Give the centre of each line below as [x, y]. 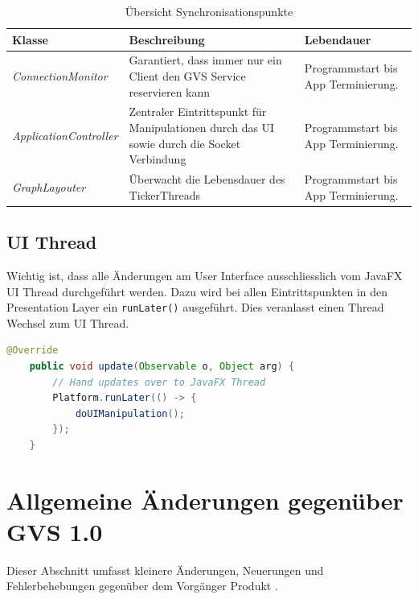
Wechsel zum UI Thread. [68, 322]
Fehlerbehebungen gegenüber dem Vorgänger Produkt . [142, 586]
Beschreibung [167, 39]
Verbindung [158, 159]
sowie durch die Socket [185, 143]
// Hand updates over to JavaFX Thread [159, 382]
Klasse [30, 39]
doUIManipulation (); [130, 413]
